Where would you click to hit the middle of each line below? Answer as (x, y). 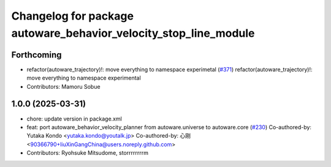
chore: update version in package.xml (74, 119)
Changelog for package (73, 16)
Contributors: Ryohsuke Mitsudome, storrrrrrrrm (87, 153)
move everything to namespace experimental (84, 78)
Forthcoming (36, 55)
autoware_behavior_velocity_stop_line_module (133, 33)
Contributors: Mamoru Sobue (63, 86)
